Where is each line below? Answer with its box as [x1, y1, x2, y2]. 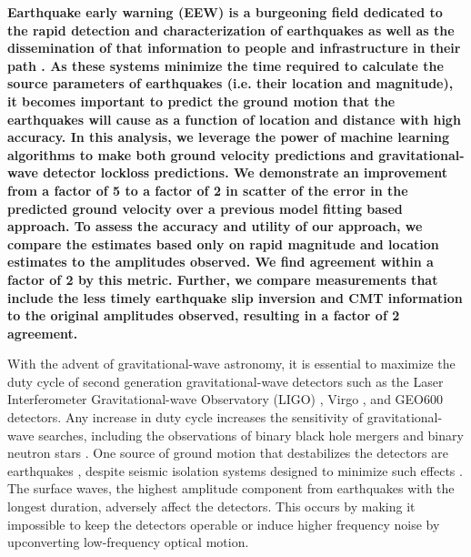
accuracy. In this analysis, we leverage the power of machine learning [7, 127, 450, 147]
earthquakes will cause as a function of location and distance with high [7, 109, 461, 128]
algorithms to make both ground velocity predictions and [7, 145, 374, 164]
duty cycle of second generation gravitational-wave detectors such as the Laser [7, 371, 444, 390]
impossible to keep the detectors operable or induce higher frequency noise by [7, 514, 440, 533]
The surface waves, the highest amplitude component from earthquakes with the [7, 479, 455, 498]
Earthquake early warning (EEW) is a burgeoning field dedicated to [7, 3, 443, 21]
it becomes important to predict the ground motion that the [7, 91, 396, 110]
